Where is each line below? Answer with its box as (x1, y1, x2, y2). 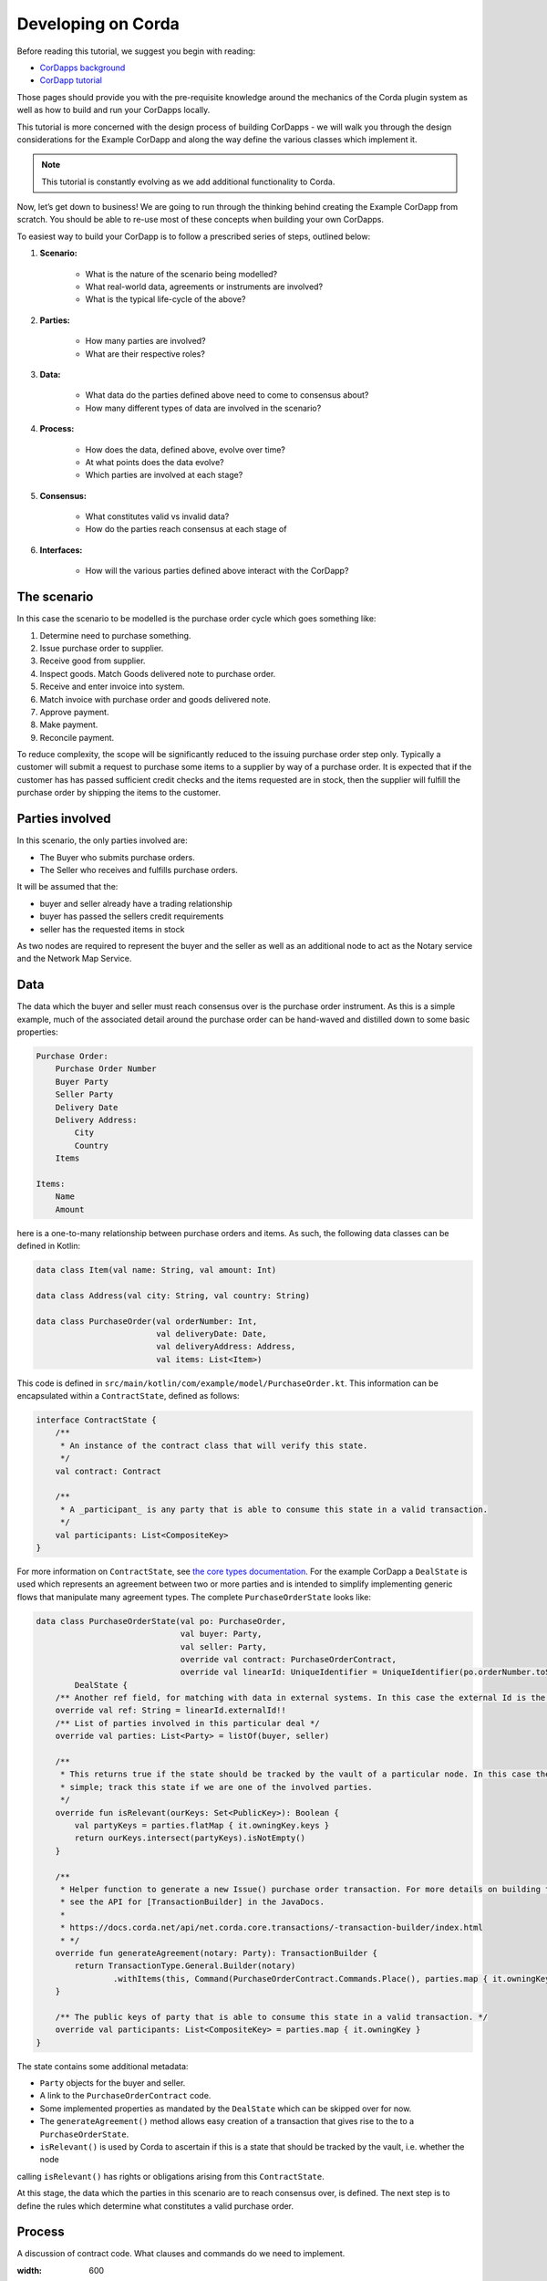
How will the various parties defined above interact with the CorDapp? (85, 566, 349, 577)
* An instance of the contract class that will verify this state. (59, 1440, 368, 1451)
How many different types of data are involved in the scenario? (85, 402, 322, 413)
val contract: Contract (55, 1465, 161, 1476)
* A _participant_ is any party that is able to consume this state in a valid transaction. (59, 1504, 488, 1515)
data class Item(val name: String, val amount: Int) (36, 1265, 277, 1275)
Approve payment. (39, 706, 109, 717)
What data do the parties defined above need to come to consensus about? (85, 390, 369, 401)
